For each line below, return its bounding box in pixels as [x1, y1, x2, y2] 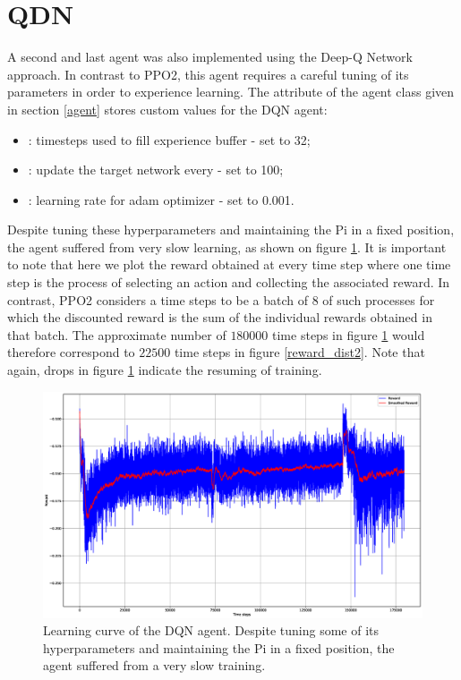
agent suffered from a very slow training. [43, 656, 266, 675]
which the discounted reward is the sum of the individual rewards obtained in [7, 308, 432, 327]
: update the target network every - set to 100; [28, 160, 284, 179]
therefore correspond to [7, 343, 135, 361]
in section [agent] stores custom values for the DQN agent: [7, 99, 328, 118]
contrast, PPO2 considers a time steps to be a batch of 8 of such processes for [7, 290, 435, 309]
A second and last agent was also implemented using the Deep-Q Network [7, 47, 413, 66]
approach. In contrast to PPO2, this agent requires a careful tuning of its [7, 64, 409, 83]
